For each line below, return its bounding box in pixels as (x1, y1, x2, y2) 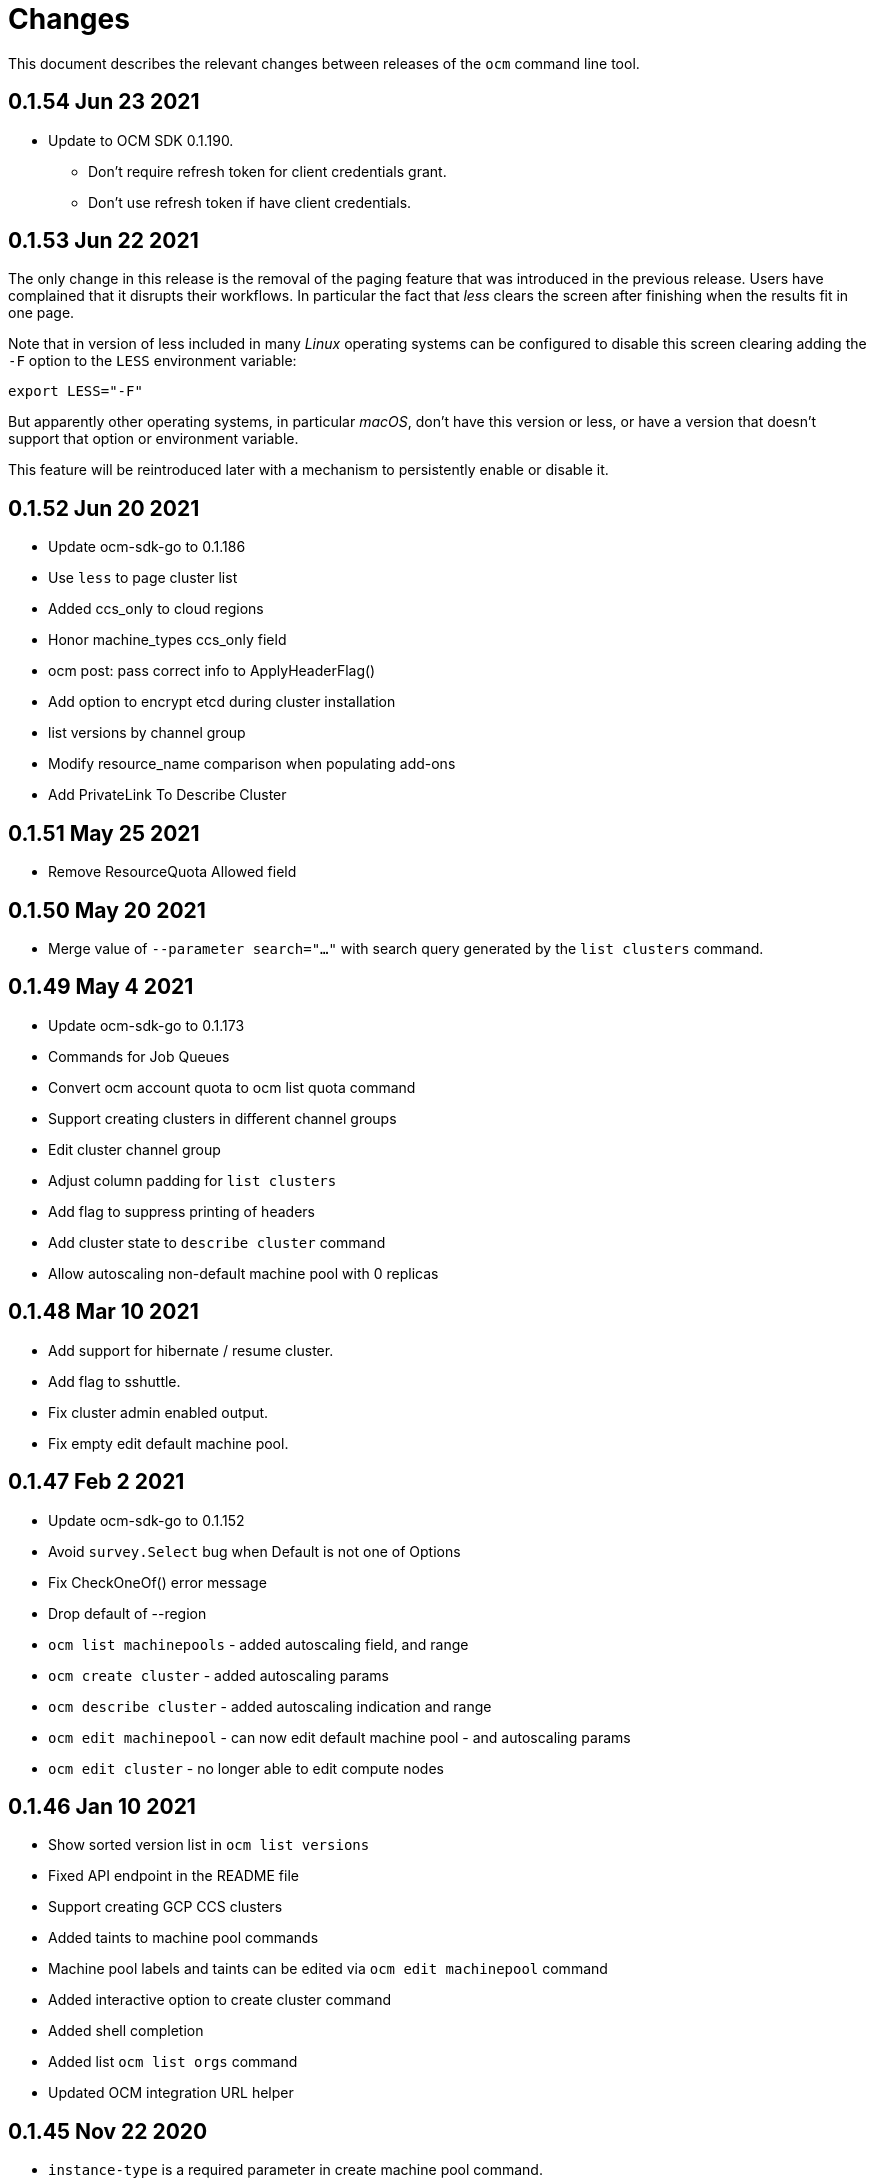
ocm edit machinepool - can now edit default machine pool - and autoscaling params (48, 1728, 631, 1746)
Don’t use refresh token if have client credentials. (88, 193, 412, 211)
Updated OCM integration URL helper (48, 2084, 294, 2102)
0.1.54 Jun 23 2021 (8, 89, 200, 115)
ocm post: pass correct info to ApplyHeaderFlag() (48, 662, 376, 680)
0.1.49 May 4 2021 (8, 974, 194, 1000)
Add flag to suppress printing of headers (48, 1202, 315, 1220)
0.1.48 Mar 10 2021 (8, 1299, 199, 1325)
